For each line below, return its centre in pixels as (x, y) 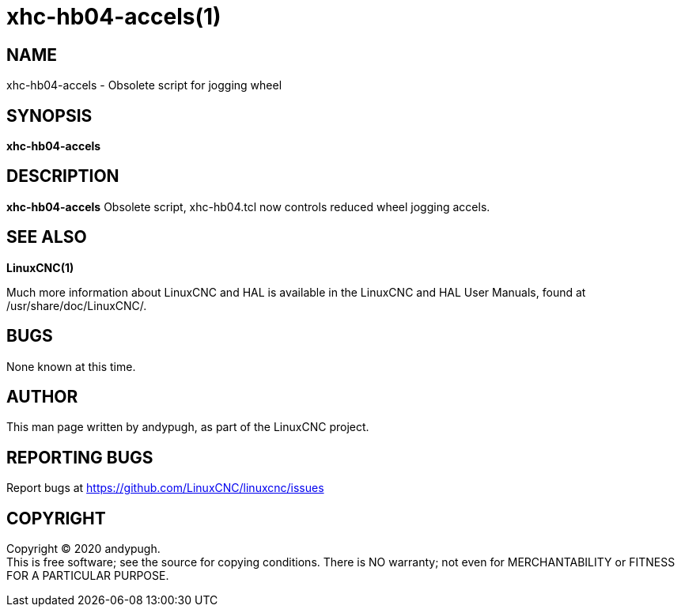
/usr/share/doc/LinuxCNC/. (77, 305)
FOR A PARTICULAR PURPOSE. (88, 576)
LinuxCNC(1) (40, 267)
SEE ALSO (47, 237)
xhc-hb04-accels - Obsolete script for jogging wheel (144, 85)
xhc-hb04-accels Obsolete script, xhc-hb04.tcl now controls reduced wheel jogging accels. (248, 206)
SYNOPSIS (49, 115)
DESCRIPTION (63, 176)
